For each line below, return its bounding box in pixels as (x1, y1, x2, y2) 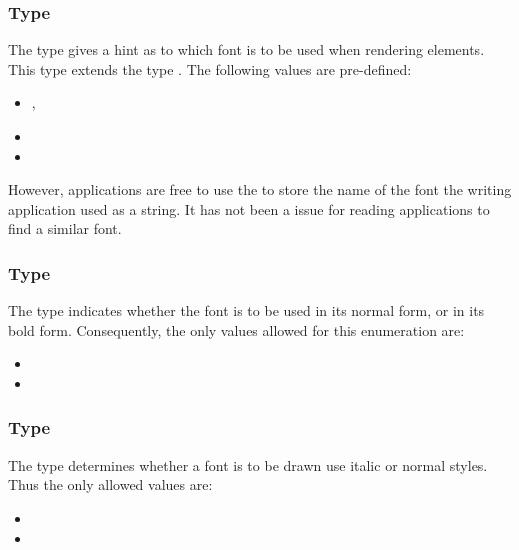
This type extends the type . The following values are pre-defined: (8, 58, 412, 79)
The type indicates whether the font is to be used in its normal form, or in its (8, 300, 485, 321)
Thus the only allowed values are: (8, 474, 213, 495)
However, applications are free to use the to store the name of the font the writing (8, 179, 512, 200)
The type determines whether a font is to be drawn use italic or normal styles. (8, 454, 488, 475)
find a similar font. (8, 218, 122, 239)
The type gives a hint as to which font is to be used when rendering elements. (8, 39, 485, 60)
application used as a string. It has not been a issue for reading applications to (8, 198, 490, 219)
